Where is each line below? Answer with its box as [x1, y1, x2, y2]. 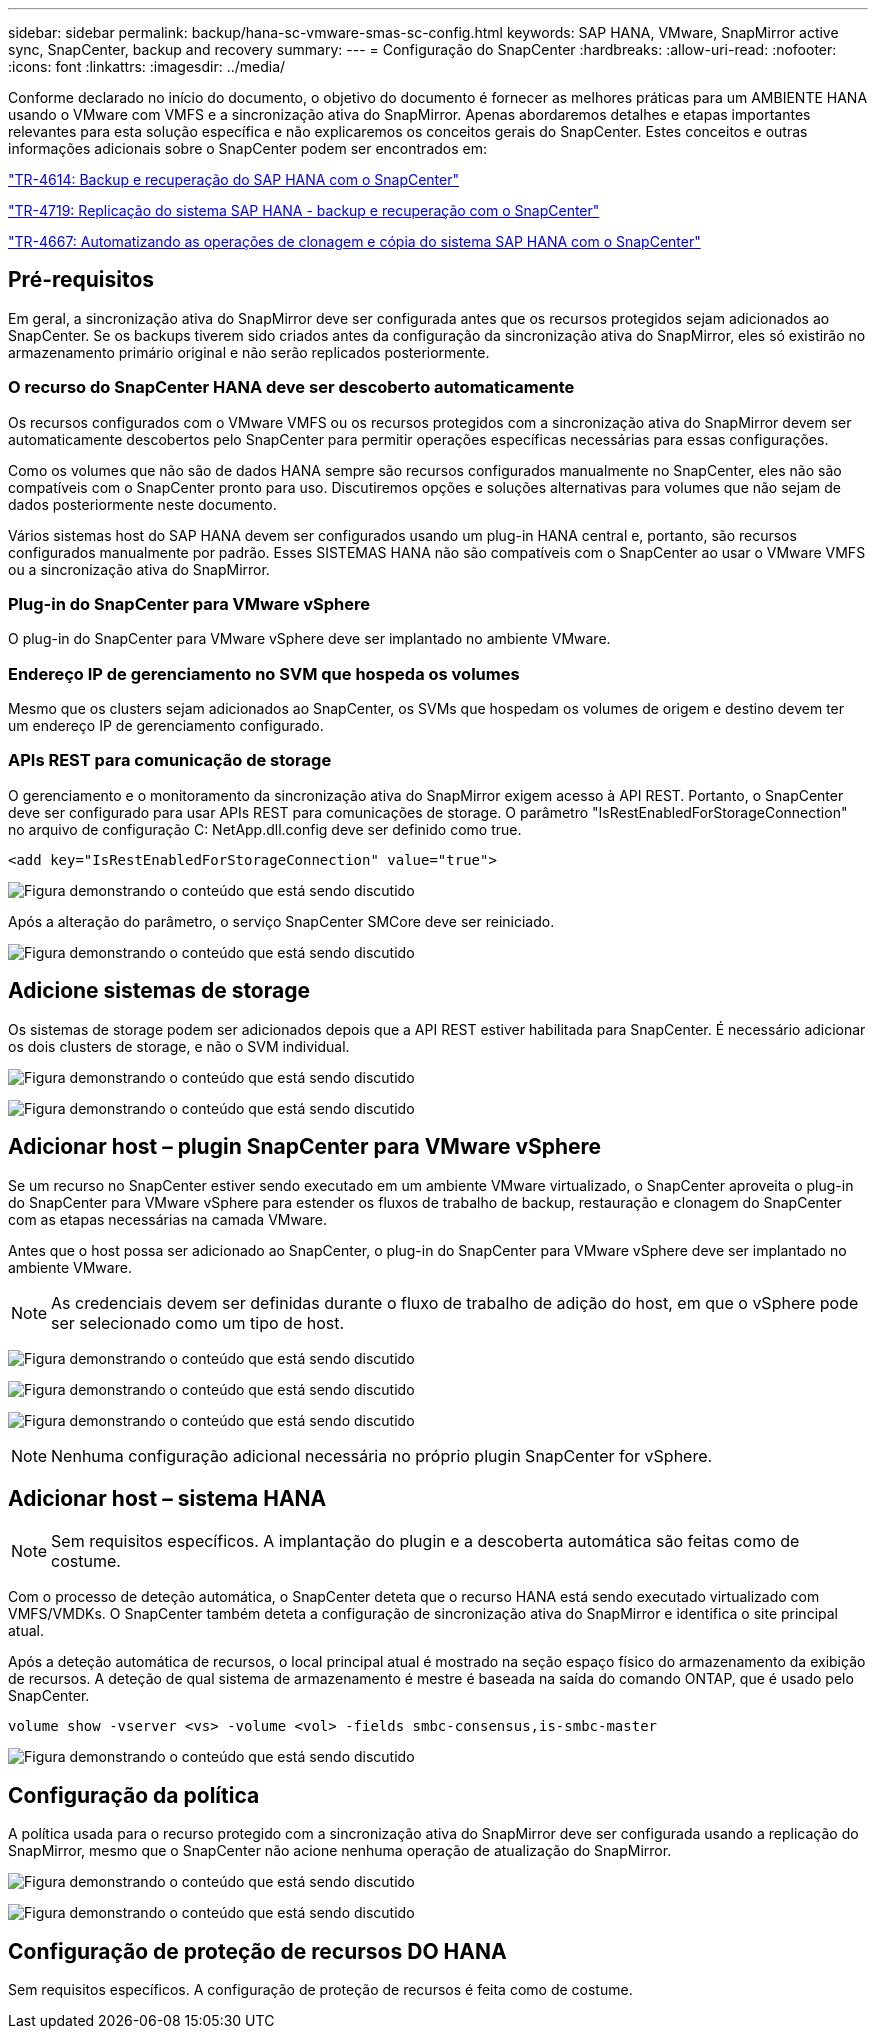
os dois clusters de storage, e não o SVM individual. [8, 1037, 350, 1055]
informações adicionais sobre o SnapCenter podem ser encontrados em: [8, 140, 487, 157]
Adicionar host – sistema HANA [8, 1485, 327, 1511]
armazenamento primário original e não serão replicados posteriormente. [8, 343, 490, 361]
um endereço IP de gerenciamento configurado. [8, 717, 324, 735]
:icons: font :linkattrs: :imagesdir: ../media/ [8, 58, 286, 75]
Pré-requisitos [8, 267, 155, 293]
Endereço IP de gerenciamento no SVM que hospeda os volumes [8, 663, 520, 684]
